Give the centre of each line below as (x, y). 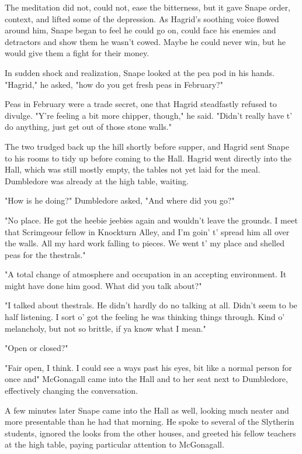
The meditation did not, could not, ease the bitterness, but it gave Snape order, (147, 7)
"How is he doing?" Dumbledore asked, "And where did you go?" (120, 200)
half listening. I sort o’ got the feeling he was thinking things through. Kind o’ (145, 317)
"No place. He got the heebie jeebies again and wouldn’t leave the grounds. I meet (151, 220)
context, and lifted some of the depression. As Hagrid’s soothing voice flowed (142, 18)
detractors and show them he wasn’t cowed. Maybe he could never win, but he (145, 41)
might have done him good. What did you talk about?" (103, 285)
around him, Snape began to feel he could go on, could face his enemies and (140, 30)
